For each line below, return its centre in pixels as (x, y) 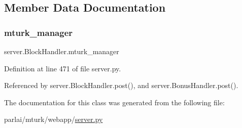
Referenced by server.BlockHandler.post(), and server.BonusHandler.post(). (121, 85)
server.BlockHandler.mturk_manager (62, 51)
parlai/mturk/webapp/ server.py (54, 119)
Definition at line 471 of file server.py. (63, 68)
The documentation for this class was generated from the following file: (114, 102)
